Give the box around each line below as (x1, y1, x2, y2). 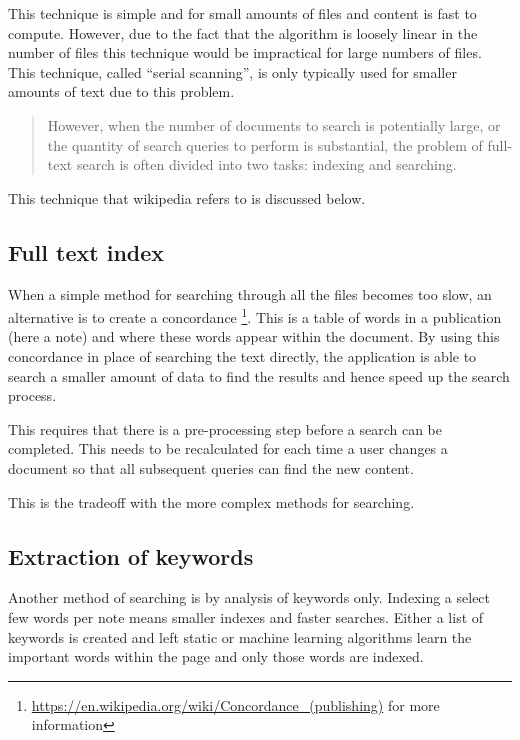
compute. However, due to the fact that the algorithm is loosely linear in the (8, 22, 478, 43)
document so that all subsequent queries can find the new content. (8, 457, 414, 478)
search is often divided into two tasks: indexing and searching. (76, 154, 457, 175)
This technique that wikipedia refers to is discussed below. (8, 187, 366, 208)
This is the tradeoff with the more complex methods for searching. (8, 491, 415, 512)
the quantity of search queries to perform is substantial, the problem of (47, 134, 483, 155)
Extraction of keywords (8, 540, 254, 571)
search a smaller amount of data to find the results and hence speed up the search (8, 365, 510, 386)
